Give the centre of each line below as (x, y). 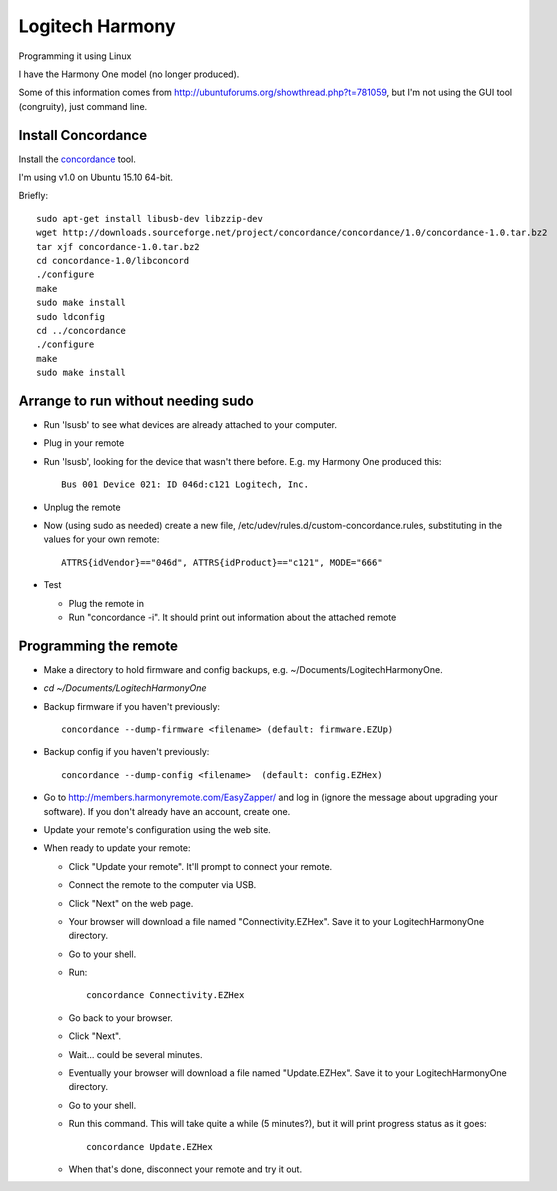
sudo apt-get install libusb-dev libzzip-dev (150, 218)
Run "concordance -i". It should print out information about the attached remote (232, 617)
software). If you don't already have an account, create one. (167, 811)
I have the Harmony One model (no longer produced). (129, 74)
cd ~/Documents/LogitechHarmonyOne (125, 688)
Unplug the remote (82, 507)
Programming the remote (98, 645)
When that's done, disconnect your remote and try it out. (185, 1169)
